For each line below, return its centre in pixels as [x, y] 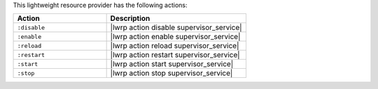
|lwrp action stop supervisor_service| [171, 73]
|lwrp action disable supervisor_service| [176, 28]
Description [130, 19]
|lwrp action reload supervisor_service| [175, 46]
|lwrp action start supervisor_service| [172, 64]
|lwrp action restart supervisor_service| [175, 55]
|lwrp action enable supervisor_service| [175, 37]
